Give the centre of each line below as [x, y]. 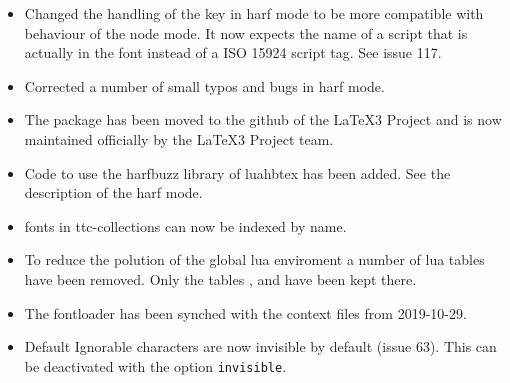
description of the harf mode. [113, 192]
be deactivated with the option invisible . [155, 365]
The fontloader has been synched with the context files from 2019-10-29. [245, 312]
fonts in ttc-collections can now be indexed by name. [185, 225]
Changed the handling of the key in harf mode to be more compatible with [254, 13]
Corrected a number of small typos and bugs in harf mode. [204, 85]
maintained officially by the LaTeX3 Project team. [179, 138]
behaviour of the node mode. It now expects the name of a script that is [246, 32]
